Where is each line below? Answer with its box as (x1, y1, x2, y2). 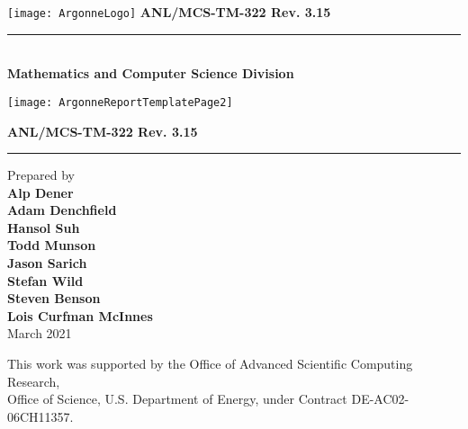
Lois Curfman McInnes (7, 306, 153, 325)
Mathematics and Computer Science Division (7, 64, 294, 83)
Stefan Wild (7, 271, 84, 290)
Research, (7, 371, 60, 390)
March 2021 (7, 324, 72, 343)
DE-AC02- (351, 389, 409, 408)
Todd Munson (7, 236, 96, 255)
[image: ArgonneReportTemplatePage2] (7, 95, 233, 109)
